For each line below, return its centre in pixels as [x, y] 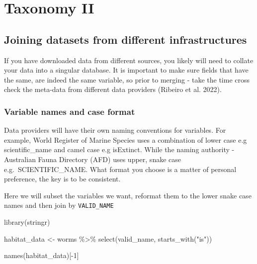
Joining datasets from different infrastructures [126, 39]
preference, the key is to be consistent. [62, 179]
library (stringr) [27, 221]
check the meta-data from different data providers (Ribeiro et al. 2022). [113, 89]
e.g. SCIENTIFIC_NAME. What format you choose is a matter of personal [120, 169]
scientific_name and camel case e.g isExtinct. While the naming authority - [119, 149]
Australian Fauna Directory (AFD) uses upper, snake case [92, 159]
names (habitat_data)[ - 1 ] [42, 255]
